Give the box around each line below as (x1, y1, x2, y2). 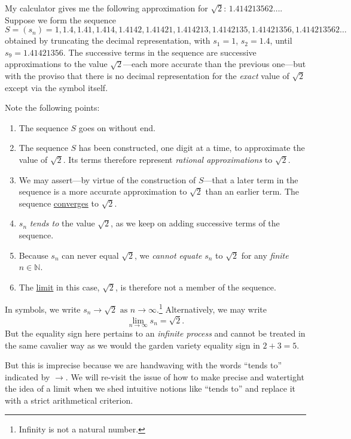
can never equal (62, 249, 119, 261)
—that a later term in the (203, 173, 298, 186)
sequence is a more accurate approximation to (19, 185, 187, 198)
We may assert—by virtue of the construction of (19, 173, 196, 186)
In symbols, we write (5, 302, 81, 315)
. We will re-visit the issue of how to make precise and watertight (65, 370, 304, 383)
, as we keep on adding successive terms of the (111, 217, 280, 229)
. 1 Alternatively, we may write (156, 301, 267, 315)
